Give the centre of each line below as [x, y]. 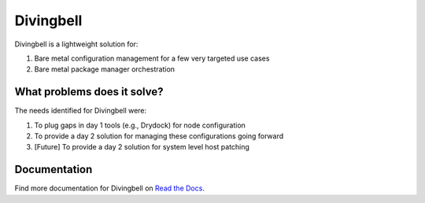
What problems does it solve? [89, 92]
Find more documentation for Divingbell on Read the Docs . [109, 188]
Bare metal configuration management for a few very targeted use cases [152, 58]
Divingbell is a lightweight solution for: [76, 44]
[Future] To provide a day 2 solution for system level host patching [142, 147]
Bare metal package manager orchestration [105, 69]
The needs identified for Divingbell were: [81, 111]
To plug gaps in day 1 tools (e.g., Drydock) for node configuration [140, 125]
